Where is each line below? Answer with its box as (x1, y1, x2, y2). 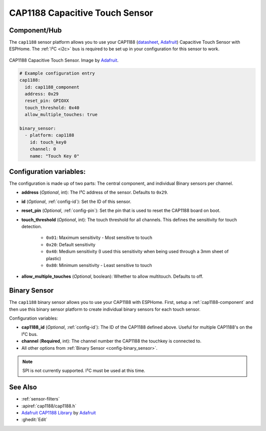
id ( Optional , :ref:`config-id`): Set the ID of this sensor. (21, 199, 132, 204)
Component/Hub (9, 26, 62, 34)
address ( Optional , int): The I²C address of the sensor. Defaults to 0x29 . (21, 190, 168, 196)
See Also (9, 383, 37, 392)
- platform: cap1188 (25, 133, 74, 138)
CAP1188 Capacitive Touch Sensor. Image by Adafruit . (9, 57, 119, 63)
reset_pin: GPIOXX (25, 98, 69, 103)
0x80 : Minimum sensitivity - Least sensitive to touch (46, 262, 152, 268)
